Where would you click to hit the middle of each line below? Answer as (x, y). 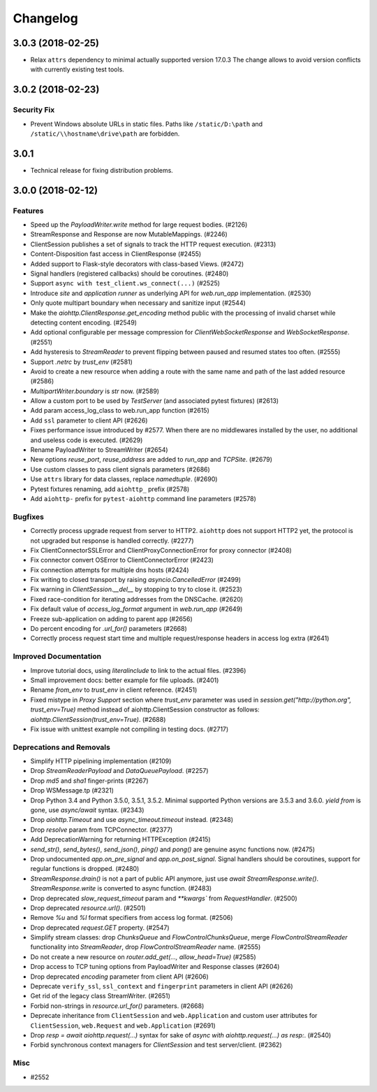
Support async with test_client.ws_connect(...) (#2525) (125, 283)
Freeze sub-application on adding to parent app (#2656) (112, 618)
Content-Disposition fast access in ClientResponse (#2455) (116, 254)
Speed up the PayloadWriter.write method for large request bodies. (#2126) (139, 225)
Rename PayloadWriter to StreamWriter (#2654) (99, 450)
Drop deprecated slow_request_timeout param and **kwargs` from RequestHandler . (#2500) (164, 898)
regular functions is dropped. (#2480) (85, 869)
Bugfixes (29, 516)
